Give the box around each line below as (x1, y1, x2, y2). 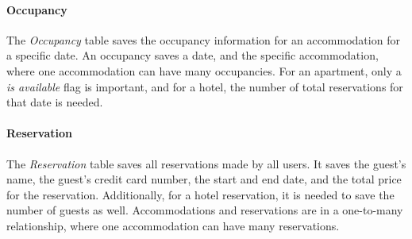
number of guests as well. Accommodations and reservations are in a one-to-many (6, 202, 403, 218)
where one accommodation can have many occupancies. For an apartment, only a (6, 62, 402, 79)
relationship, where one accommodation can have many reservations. (6, 217, 340, 233)
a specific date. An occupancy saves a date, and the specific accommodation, (6, 47, 379, 64)
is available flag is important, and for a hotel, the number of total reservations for (6, 78, 403, 94)
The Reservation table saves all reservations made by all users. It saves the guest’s (6, 155, 406, 172)
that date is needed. (6, 94, 103, 110)
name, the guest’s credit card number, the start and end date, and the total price (6, 171, 402, 187)
